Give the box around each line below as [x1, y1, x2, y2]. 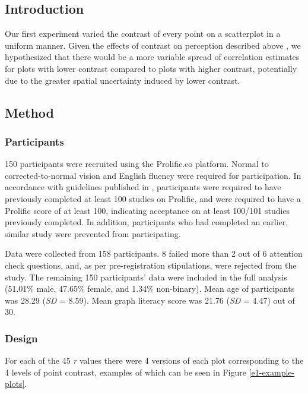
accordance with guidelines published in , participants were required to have [5, 181, 281, 193]
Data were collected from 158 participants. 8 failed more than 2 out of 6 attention [5, 247, 303, 260]
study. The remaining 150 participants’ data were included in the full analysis [5, 270, 287, 283]
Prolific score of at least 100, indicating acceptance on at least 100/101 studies [5, 204, 290, 216]
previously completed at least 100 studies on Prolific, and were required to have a [5, 192, 301, 204]
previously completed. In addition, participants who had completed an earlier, [5, 216, 288, 228]
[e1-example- [249, 365, 295, 378]
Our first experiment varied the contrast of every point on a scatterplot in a [5, 27, 281, 40]
